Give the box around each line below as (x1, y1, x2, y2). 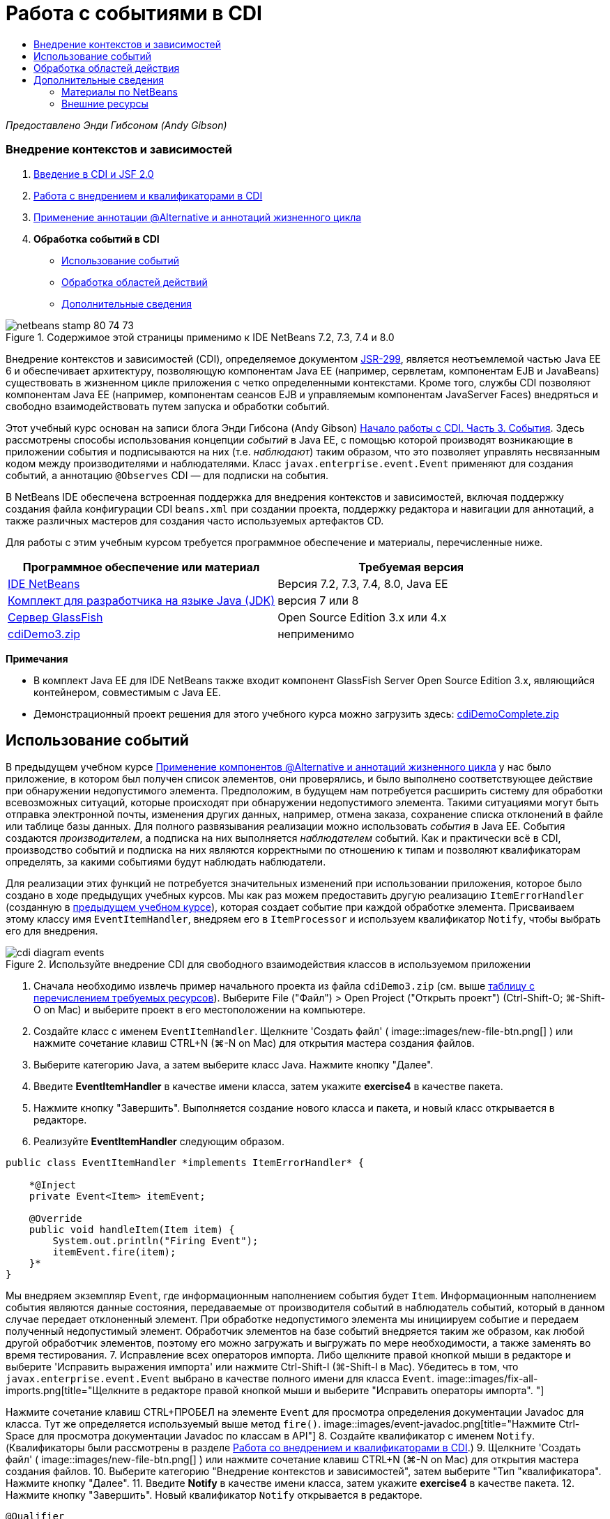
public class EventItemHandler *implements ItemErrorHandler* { (6, 1157, 365, 1169)
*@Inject (29, 1179, 77, 1191)
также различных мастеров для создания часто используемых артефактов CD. (6, 514, 384, 527)
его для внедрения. (6, 925, 98, 937)
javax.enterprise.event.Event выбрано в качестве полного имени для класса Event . (6, 1373, 435, 1385)
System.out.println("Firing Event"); (52, 1235, 259, 1247)
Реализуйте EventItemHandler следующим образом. (33, 1135, 284, 1148)
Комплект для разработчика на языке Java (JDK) (8, 593, 275, 607)
